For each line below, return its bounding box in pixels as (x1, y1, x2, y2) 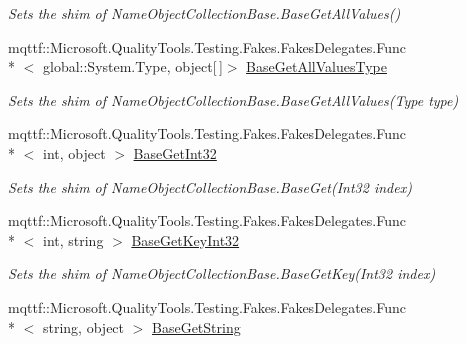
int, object (42, 142, 106, 163)
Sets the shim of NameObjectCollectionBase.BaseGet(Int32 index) (8, 176, 412, 197)
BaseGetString (152, 316, 241, 337)
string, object (42, 316, 125, 337)
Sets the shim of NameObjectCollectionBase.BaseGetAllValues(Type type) (8, 89, 459, 110)
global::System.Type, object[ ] (42, 56, 223, 77)
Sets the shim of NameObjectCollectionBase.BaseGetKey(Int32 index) (8, 263, 436, 284)
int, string (42, 229, 104, 250)
